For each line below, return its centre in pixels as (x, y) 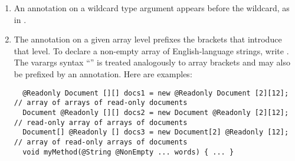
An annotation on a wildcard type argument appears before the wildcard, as (152, 8)
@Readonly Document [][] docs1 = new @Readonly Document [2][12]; (156, 93)
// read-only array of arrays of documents (101, 122)
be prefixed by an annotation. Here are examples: (103, 73)
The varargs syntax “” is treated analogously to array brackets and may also (152, 62)
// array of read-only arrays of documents (101, 142)
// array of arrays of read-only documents (101, 103)
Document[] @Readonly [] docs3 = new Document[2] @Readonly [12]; (156, 132)
